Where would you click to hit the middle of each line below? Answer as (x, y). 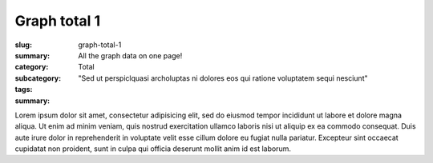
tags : (24, 89)
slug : (23, 45)
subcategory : (38, 78)
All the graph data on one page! (130, 55)
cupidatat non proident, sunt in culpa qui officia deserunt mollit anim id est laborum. (153, 149)
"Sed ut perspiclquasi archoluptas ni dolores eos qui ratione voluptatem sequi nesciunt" (223, 78)
